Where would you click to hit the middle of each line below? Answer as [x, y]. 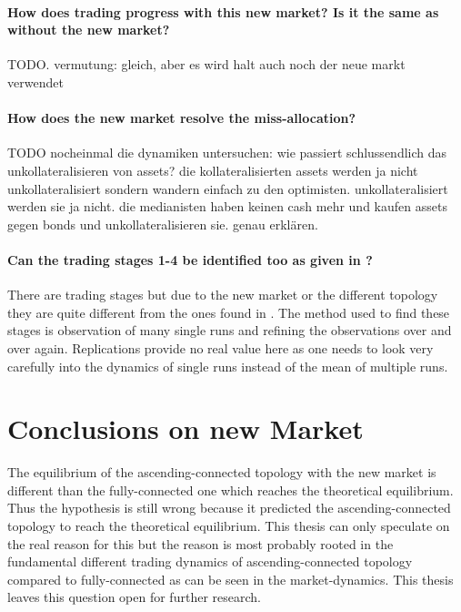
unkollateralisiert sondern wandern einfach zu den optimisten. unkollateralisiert [228, 188]
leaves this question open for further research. [134, 597]
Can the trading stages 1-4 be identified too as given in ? [190, 259]
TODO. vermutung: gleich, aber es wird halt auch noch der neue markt [206, 64]
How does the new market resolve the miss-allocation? [182, 118]
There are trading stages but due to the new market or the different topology [223, 295]
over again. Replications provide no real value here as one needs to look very [220, 347]
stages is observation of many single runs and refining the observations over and [230, 330]
